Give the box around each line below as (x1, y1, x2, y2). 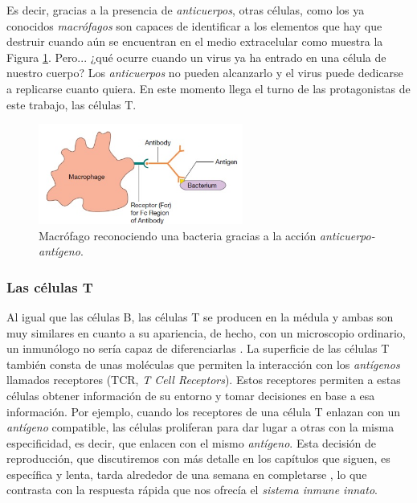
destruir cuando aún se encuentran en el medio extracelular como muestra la (6, 33, 383, 50)
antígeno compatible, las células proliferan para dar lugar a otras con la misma (6, 419, 395, 436)
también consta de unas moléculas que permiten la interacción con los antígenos (6, 355, 400, 372)
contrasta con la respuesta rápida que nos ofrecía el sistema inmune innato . (6, 481, 378, 498)
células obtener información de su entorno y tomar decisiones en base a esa (6, 386, 375, 403)
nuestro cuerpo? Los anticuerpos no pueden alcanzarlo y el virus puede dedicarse (6, 64, 403, 81)
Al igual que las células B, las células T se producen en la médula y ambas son (6, 308, 394, 325)
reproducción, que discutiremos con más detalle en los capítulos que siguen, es (6, 450, 390, 467)
